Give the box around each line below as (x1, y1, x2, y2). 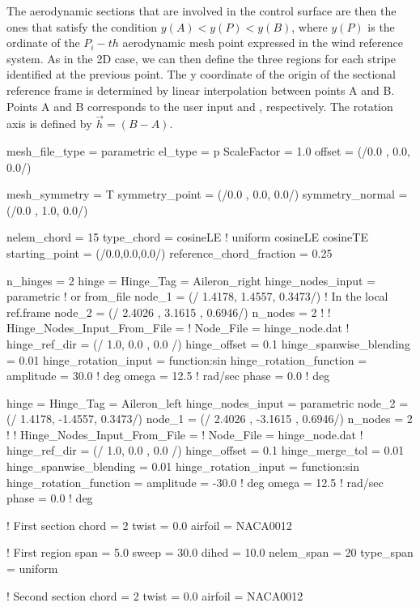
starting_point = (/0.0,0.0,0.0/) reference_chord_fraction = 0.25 (6, 244, 333, 261)
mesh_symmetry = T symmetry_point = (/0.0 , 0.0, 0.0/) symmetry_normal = (6, 186, 408, 203)
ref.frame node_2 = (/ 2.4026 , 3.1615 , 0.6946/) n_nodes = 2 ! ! (6, 303, 331, 320)
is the (367, 18, 395, 35)
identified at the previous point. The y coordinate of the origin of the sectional (6, 66, 396, 83)
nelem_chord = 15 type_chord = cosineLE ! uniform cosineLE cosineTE (6, 229, 368, 246)
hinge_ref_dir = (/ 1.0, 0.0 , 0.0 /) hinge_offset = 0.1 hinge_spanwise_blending (6, 335, 410, 352)
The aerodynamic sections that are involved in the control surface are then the (6, 2, 397, 19)
